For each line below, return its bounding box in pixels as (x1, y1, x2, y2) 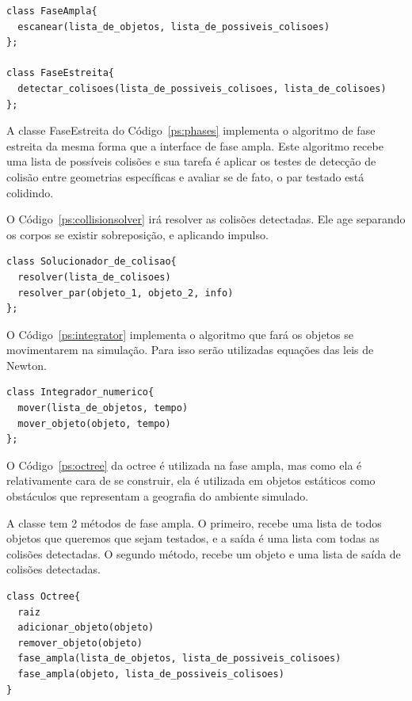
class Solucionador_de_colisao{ (6, 256, 177, 268)
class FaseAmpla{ (6, 6, 97, 17)
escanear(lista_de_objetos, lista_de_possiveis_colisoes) (17, 21, 330, 32)
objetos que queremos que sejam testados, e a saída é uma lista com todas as (6, 530, 380, 547)
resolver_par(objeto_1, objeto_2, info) (17, 287, 234, 299)
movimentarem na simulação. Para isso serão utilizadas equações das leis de (6, 341, 374, 358)
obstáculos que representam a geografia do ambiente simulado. (6, 488, 309, 505)
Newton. (6, 356, 47, 373)
